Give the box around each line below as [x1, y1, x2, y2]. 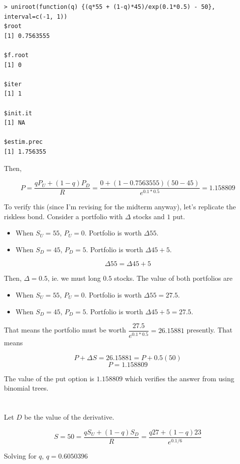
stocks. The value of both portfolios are [114, 273, 233, 283]
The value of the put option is [4, 373, 94, 383]
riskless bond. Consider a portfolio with [4, 211, 123, 221]
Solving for [4, 451, 37, 461]
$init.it [4, 109, 32, 117]
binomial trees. [4, 383, 49, 393]
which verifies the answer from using [124, 373, 235, 383]
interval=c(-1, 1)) [4, 13, 67, 20]
